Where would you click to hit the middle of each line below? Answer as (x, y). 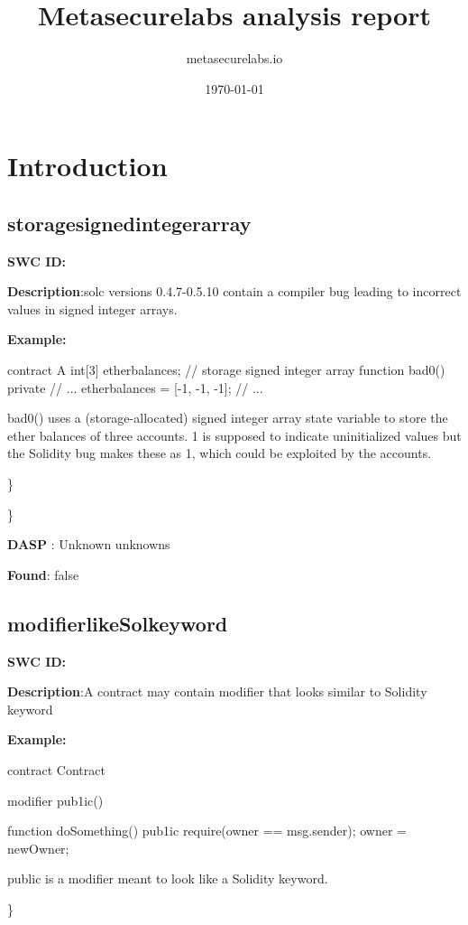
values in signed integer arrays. (92, 308)
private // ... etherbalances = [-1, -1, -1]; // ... (135, 387)
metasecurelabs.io (234, 58)
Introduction (87, 166)
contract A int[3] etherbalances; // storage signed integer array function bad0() (226, 370)
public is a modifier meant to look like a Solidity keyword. (168, 878)
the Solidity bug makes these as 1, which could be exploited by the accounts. (220, 453)
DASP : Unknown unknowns (89, 544)
